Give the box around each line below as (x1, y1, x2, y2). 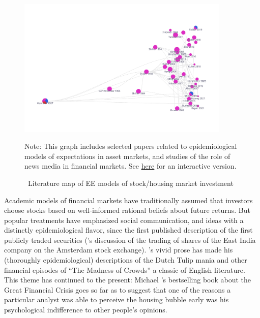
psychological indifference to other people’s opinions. (4, 304, 167, 315)
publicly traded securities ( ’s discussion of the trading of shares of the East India (4, 234, 256, 245)
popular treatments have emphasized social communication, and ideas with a (4, 214, 244, 225)
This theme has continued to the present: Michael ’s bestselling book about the (4, 274, 251, 285)
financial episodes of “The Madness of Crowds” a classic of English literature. (4, 264, 245, 275)
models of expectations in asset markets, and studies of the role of (24, 150, 230, 161)
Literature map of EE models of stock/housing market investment (27, 177, 234, 188)
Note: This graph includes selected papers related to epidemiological (24, 141, 237, 151)
